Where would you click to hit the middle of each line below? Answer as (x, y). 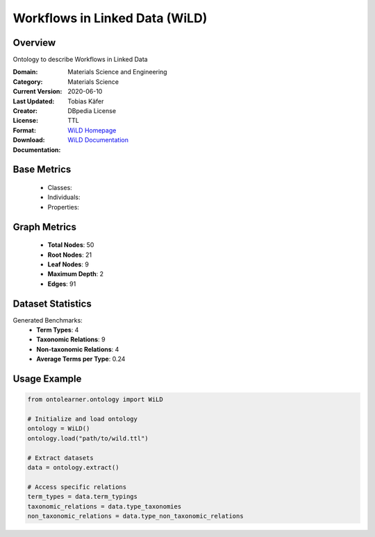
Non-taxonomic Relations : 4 (78, 349)
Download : (29, 140)
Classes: (60, 187)
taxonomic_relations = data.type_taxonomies (105, 506)
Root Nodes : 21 (70, 255)
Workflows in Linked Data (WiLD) (110, 18)
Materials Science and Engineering (117, 72)
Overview (34, 43)
